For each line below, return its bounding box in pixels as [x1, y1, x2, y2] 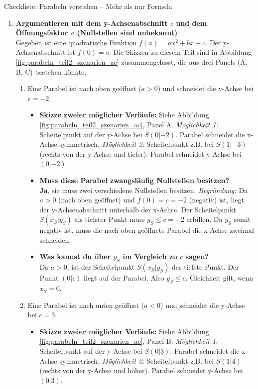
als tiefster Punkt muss [74, 214, 145, 224]
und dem [176, 17, 207, 28]
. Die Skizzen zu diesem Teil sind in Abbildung [109, 47, 252, 57]
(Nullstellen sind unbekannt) [77, 27, 178, 38]
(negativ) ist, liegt [189, 194, 244, 205]
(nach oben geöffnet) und [58, 194, 135, 205]
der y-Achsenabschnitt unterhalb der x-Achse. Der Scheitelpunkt [39, 204, 236, 214]
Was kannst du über [39, 251, 111, 262]
